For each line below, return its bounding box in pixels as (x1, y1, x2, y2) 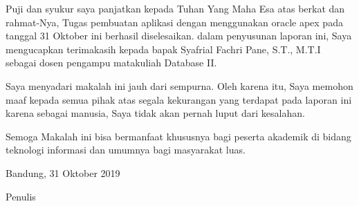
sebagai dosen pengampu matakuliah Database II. (6, 55, 217, 70)
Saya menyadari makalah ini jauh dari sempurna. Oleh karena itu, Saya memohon (6, 78, 353, 93)
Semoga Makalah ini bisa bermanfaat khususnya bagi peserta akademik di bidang (6, 129, 351, 143)
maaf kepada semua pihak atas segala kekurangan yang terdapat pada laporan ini (6, 92, 352, 106)
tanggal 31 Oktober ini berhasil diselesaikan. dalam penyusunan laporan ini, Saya (6, 28, 352, 43)
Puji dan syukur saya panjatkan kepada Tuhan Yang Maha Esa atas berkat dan (6, 1, 345, 15)
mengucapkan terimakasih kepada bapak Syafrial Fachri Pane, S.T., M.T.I (6, 41, 321, 56)
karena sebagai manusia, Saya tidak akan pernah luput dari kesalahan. (6, 106, 305, 120)
